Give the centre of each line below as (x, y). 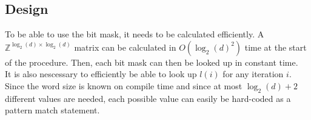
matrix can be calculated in (125, 47)
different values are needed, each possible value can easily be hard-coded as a (148, 98)
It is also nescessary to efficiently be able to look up (101, 74)
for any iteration (253, 74)
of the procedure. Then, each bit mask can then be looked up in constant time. (152, 62)
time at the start (276, 47)
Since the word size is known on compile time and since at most (124, 85)
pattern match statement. (52, 110)
